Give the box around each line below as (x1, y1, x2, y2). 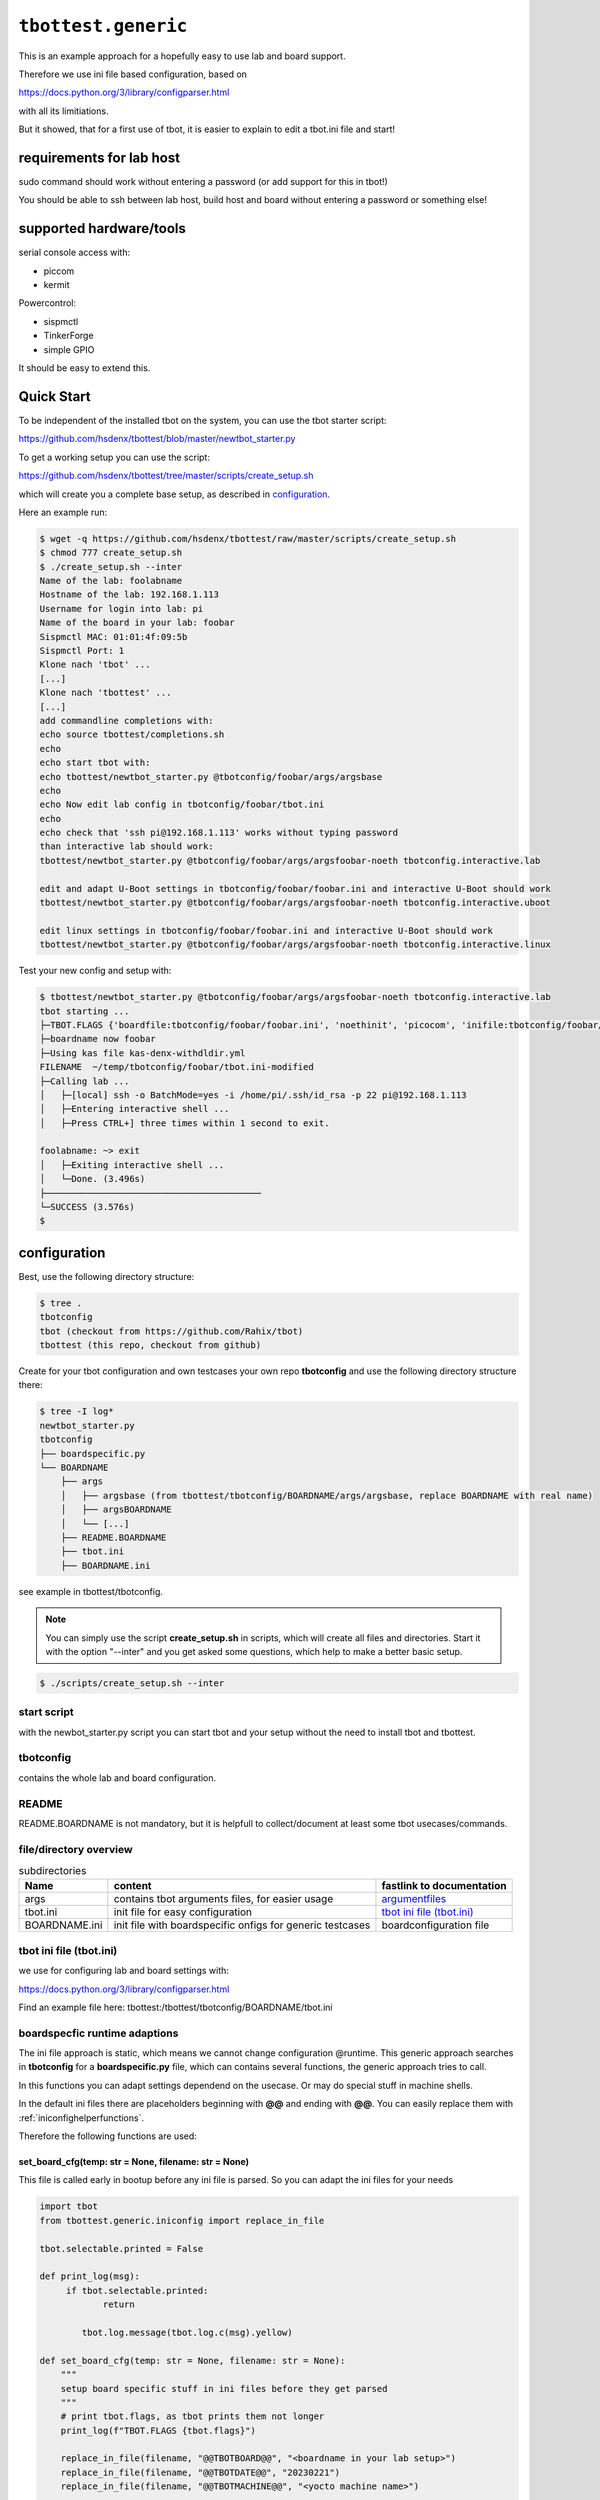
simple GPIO (43, 343, 95, 355)
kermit (43, 279, 70, 291)
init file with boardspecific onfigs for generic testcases (113, 1918, 371, 1932)
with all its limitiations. (18, 105, 109, 117)
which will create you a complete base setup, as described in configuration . (18, 488, 330, 500)
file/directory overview (18, 1842, 134, 1856)
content (113, 1879, 152, 1893)
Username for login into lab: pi (39, 603, 204, 614)
